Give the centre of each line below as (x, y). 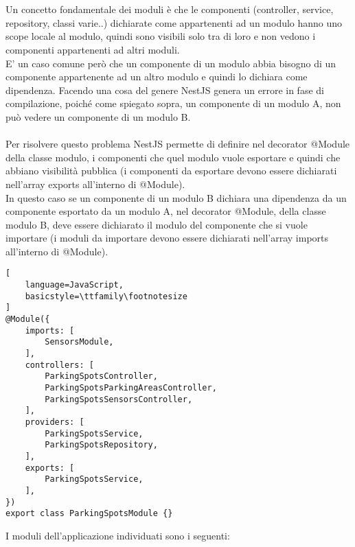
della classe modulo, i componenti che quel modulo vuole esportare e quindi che (173, 157)
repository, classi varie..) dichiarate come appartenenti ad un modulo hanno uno (174, 22)
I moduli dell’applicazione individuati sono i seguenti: (118, 535)
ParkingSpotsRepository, (101, 445)
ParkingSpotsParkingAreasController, (131, 388)
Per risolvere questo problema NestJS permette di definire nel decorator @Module (178, 144)
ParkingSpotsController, (101, 376)
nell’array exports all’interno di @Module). (95, 184)
